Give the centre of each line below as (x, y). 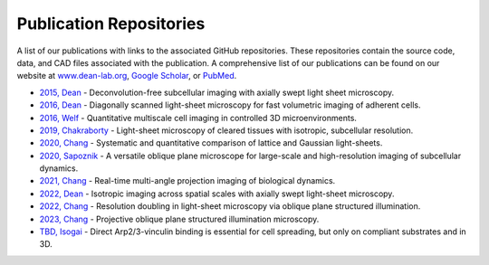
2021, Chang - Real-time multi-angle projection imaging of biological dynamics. (187, 181)
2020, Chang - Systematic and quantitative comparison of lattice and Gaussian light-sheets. (211, 143)
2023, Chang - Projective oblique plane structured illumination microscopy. (179, 219)
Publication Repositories (111, 24)
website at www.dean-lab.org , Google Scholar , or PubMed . (127, 76)
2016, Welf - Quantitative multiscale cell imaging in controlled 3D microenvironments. (198, 118)
